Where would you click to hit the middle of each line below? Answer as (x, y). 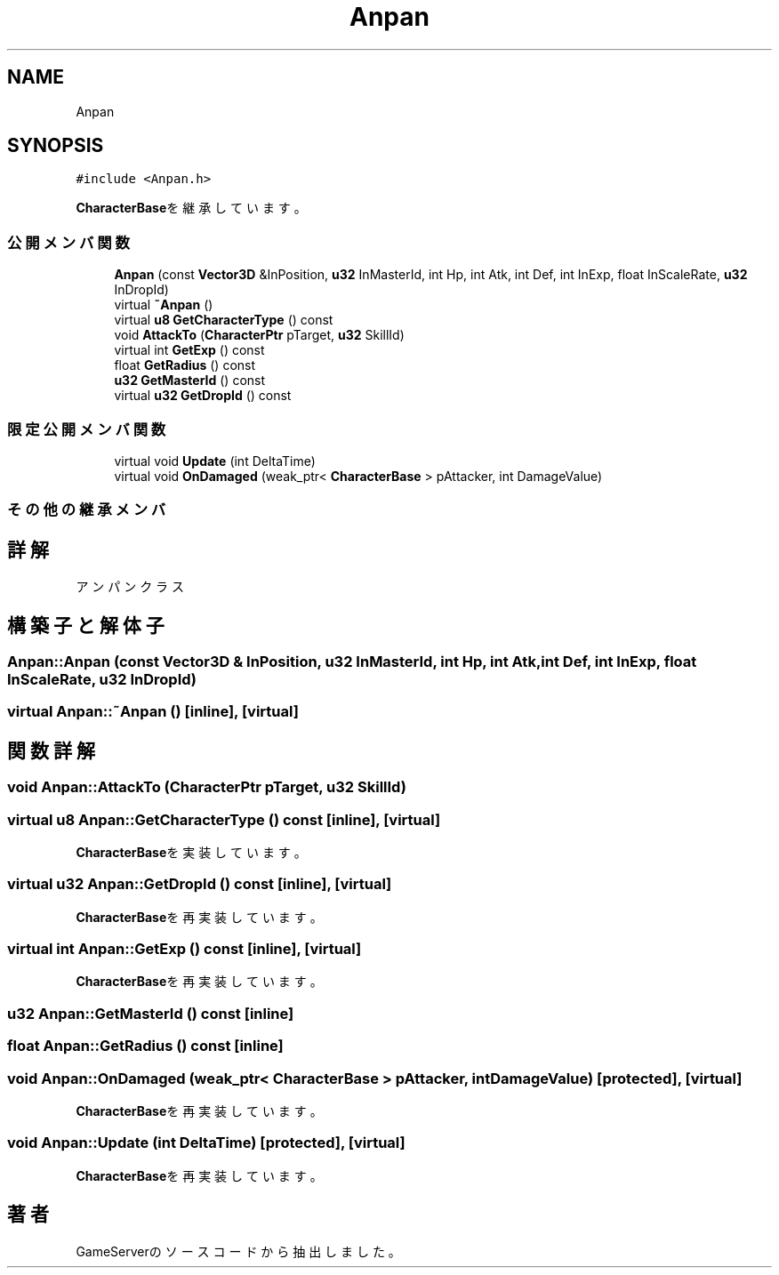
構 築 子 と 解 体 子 (86, 625)
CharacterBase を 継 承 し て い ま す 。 (191, 208)
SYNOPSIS (56, 146)
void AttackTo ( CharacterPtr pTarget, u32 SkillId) (259, 335)
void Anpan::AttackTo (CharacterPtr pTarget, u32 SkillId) (207, 787)
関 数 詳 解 (51, 750)
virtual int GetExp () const (189, 350)
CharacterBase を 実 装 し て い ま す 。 (191, 852)
